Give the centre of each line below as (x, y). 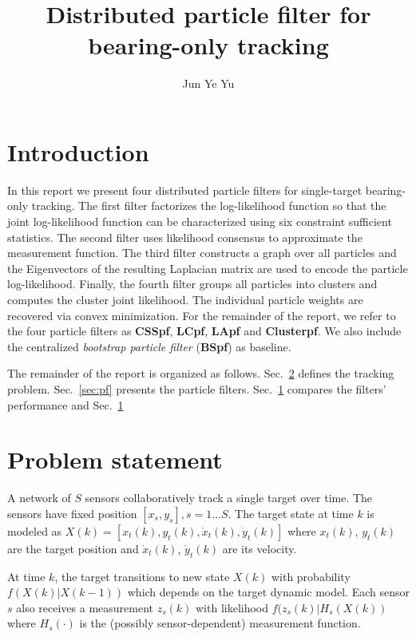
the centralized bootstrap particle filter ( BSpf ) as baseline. (149, 346)
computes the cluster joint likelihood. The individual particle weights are (185, 299)
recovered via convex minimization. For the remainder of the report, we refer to (202, 315)
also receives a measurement (85, 607)
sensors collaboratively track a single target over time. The (229, 498)
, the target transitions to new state (142, 576)
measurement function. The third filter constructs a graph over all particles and (202, 253)
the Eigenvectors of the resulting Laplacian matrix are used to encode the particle (208, 268)
